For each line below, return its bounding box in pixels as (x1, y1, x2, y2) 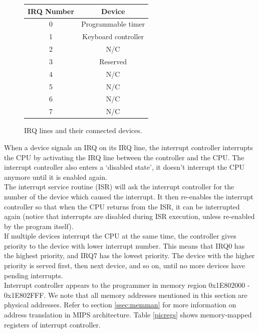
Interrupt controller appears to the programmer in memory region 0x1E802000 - (4, 280, 250, 290)
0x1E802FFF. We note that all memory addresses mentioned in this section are (4, 289, 247, 300)
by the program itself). (4, 220, 74, 231)
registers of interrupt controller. (4, 319, 101, 329)
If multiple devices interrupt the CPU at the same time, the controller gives (4, 231, 236, 241)
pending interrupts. (4, 270, 63, 280)
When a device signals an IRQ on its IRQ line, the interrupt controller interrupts (4, 142, 253, 152)
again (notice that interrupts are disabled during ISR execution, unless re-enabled (4, 211, 255, 221)
